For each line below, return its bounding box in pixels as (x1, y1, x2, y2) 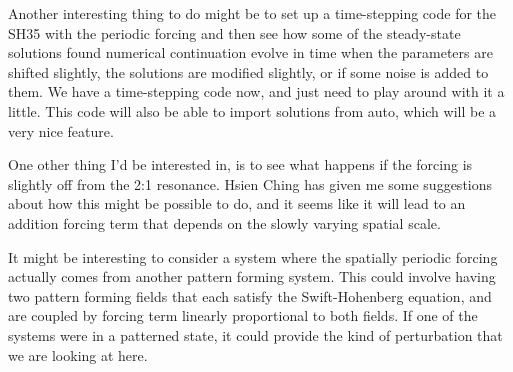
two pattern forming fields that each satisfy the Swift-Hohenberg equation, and (8, 285, 492, 306)
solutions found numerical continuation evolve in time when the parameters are (8, 42, 493, 63)
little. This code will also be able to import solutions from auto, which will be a (8, 100, 497, 121)
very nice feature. (8, 120, 114, 141)
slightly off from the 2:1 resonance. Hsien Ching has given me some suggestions (8, 173, 493, 194)
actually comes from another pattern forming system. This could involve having (8, 266, 496, 287)
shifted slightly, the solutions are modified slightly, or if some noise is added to (8, 61, 489, 82)
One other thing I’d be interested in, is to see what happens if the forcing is (8, 154, 473, 175)
